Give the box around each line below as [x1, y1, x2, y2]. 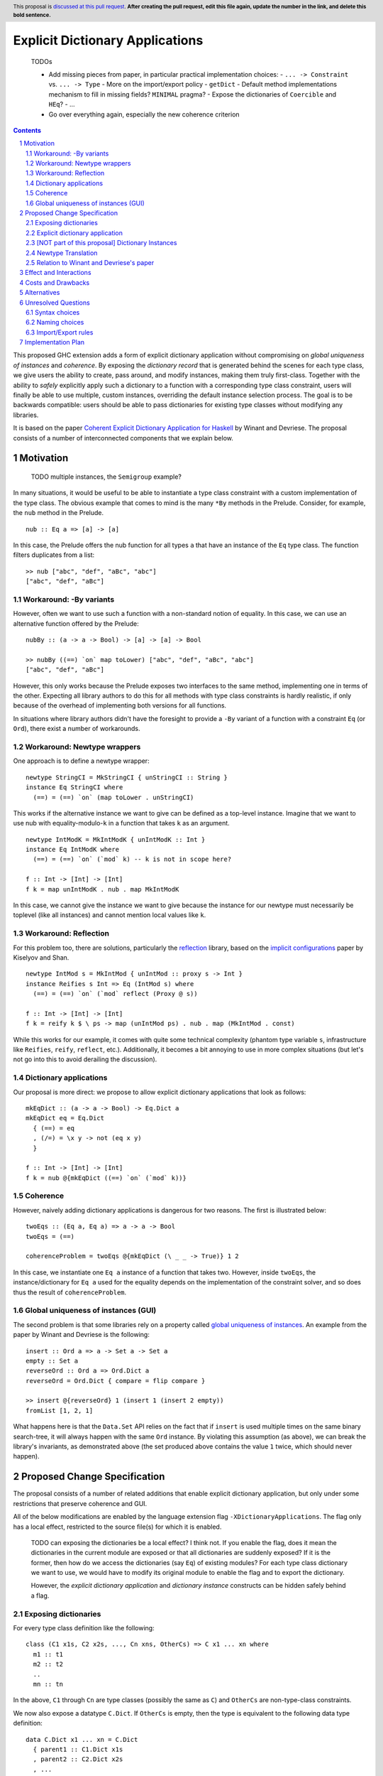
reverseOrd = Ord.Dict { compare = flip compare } [26, 1377, 206, 1385]
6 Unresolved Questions [19, 298, 90, 307]
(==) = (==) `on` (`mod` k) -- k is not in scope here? [33, 855, 232, 863]
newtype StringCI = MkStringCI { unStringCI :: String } [26, 773, 228, 781]
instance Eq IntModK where [26, 845, 120, 854]
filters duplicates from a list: [13, 551, 95, 559]
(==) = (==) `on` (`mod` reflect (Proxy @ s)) [33, 990, 198, 998]
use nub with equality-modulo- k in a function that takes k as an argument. [13, 819, 230, 828]
